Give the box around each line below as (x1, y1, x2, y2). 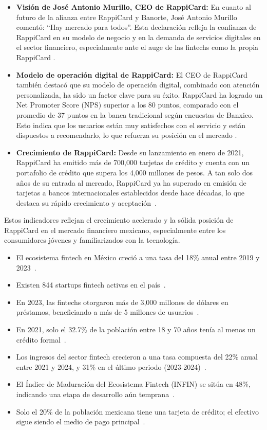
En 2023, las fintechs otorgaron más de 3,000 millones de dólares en (16, 296, 228, 307)
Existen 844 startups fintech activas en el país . (16, 279, 166, 290)
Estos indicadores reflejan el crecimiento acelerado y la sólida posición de (4, 214, 234, 225)
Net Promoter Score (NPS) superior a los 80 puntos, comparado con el (16, 99, 239, 110)
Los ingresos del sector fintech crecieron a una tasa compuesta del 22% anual (16, 351, 258, 362)
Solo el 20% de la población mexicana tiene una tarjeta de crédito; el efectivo (16, 406, 259, 417)
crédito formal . (16, 334, 66, 345)
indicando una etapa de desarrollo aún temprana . (16, 389, 175, 399)
